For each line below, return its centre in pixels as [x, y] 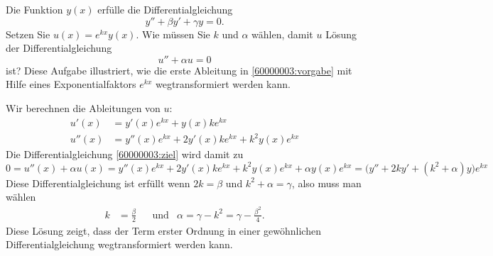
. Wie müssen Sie [173, 34]
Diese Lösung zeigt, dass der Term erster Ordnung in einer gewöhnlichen [163, 230]
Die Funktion [34, 9]
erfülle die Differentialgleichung [165, 9]
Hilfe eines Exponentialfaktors [71, 84]
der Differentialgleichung [59, 48]
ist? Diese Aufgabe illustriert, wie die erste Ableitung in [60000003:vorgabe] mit [179, 70]
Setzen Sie [28, 34]
